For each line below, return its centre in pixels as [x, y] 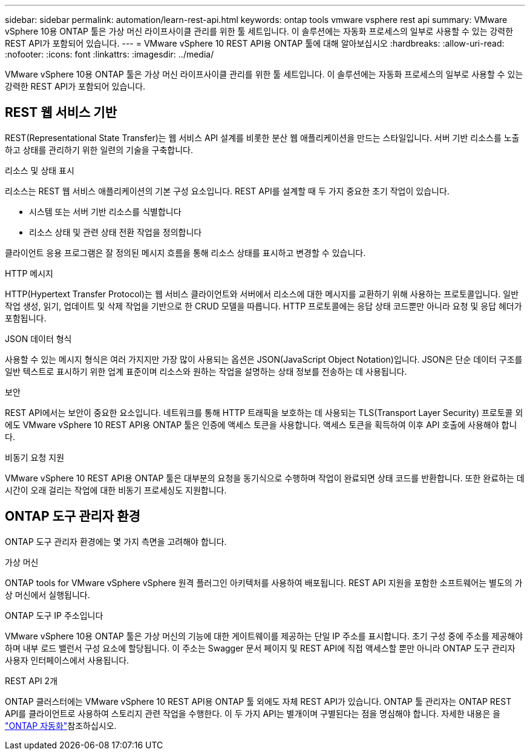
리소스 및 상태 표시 [40, 170]
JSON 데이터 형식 [38, 338]
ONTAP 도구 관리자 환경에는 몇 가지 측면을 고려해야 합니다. [116, 541]
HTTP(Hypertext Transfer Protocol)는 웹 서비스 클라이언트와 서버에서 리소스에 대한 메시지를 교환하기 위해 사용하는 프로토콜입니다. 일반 [262, 294]
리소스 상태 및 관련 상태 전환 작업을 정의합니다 [116, 232]
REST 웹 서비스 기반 [61, 113]
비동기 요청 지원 [35, 457]
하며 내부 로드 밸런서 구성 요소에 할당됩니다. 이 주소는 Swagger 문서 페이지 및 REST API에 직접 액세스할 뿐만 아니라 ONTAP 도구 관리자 [260, 648]
